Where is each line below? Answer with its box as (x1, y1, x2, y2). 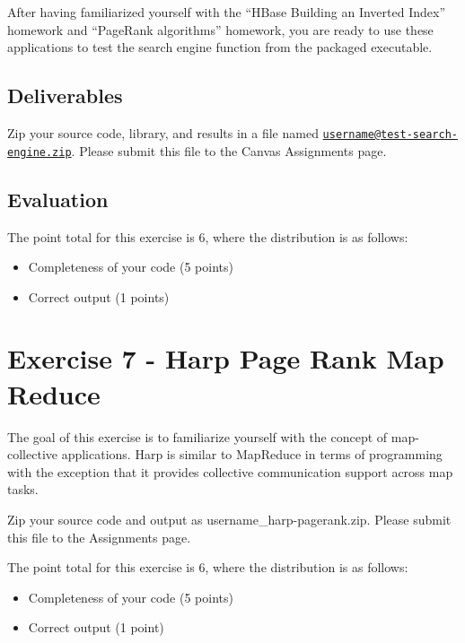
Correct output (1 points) (28, 287, 170, 306)
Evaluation (7, 185, 109, 213)
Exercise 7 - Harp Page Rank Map (7, 340, 444, 377)
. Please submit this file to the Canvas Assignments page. (71, 141, 387, 160)
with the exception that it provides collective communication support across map (7, 462, 453, 481)
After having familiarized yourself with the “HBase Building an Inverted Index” (7, 3, 445, 21)
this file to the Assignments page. (7, 527, 191, 546)
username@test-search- (322, 127, 458, 141)
